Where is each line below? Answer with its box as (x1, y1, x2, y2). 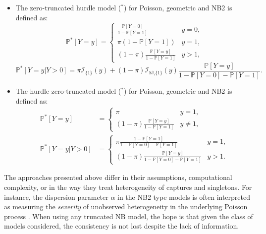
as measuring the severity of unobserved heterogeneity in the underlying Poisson (4, 201, 248, 212)
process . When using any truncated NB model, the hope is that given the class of (4, 211, 253, 221)
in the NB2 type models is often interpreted (117, 191, 251, 202)
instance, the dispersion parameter (4, 191, 108, 202)
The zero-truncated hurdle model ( (15, 2, 121, 12)
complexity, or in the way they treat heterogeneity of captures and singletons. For (4, 181, 252, 192)
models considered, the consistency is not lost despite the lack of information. (4, 221, 239, 231)
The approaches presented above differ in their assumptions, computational (4, 172, 232, 182)
